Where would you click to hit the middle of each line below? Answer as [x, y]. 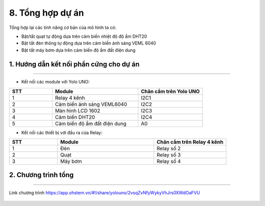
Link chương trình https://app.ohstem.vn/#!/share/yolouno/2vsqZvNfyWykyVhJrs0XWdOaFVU [105, 193]
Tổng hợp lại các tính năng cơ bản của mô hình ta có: [63, 27]
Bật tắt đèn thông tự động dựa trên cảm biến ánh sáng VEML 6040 [89, 43]
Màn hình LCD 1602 [78, 110]
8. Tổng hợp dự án [47, 13]
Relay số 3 [169, 154]
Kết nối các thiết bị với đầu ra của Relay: [62, 132]
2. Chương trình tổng [41, 175]
